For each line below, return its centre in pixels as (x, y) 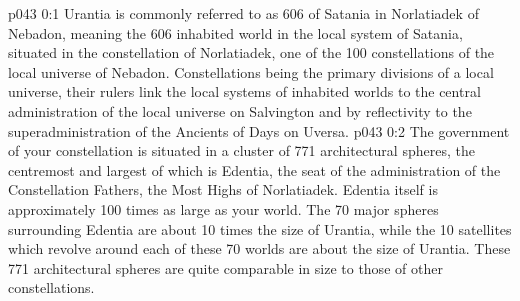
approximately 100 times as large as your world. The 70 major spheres (223, 208)
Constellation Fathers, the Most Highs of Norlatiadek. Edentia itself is (223, 189)
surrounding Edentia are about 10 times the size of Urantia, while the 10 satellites (260, 228)
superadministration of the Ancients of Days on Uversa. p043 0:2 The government (259, 130)
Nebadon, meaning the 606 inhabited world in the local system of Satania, (235, 32)
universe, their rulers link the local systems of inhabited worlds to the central (244, 91)
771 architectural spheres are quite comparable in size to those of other (225, 267)
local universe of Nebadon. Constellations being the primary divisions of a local (251, 71)
